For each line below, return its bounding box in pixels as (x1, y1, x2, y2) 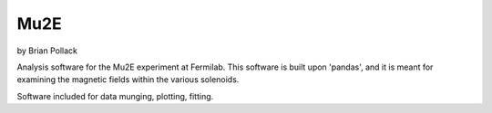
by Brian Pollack (16, 45, 77, 56)
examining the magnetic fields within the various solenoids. (16, 74, 240, 85)
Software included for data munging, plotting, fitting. (16, 90, 214, 101)
